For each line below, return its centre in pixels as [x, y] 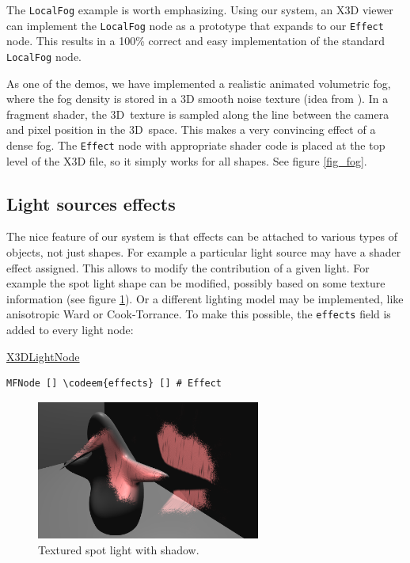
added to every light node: [70, 330]
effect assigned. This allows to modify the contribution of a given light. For [188, 267]
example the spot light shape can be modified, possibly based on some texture [196, 283]
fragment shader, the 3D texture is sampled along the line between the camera [198, 114]
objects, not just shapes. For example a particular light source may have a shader [204, 251]
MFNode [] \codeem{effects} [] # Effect [114, 384]
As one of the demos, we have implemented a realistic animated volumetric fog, [199, 83]
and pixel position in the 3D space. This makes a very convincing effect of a [191, 129]
